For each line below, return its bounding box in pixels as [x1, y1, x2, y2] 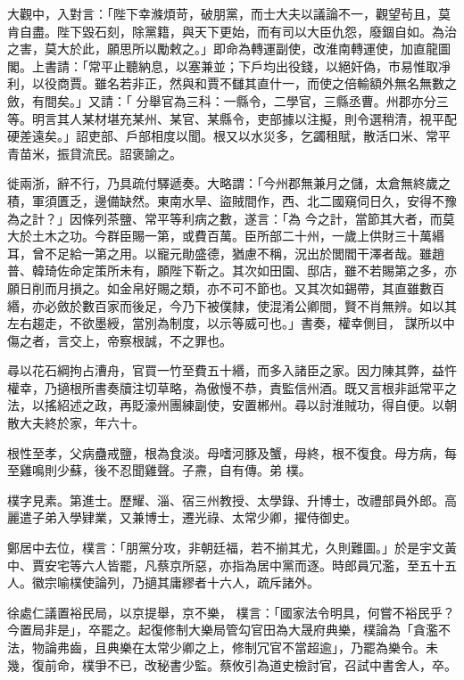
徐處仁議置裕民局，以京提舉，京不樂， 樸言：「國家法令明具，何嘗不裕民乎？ [7, 602, 455, 621]
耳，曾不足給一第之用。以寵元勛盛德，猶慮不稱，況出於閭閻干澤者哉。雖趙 [7, 243, 444, 262]
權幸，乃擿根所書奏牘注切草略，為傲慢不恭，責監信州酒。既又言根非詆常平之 [7, 378, 457, 397]
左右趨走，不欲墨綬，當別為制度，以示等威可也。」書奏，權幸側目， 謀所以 [7, 314, 443, 332]
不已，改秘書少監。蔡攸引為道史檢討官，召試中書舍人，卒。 [106, 655, 457, 674]
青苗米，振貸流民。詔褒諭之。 [7, 143, 182, 162]
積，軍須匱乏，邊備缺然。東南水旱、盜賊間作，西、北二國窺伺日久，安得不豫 [7, 191, 457, 209]
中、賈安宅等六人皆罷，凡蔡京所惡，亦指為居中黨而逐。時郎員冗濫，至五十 [7, 555, 444, 574]
